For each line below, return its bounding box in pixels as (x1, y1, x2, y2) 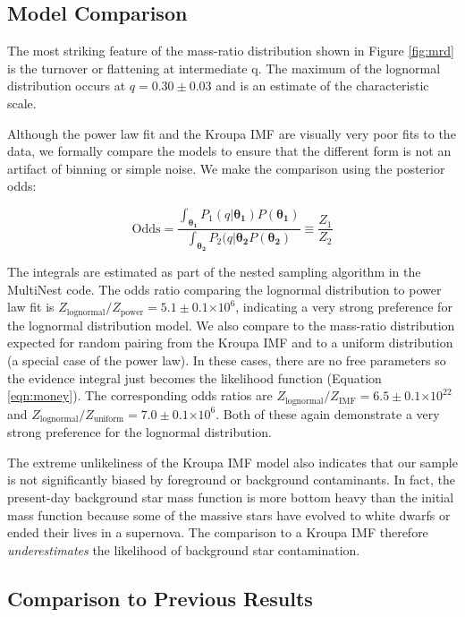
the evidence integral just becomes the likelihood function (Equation (7, 368, 382, 387)
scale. (7, 93, 37, 112)
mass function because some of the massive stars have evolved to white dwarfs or (7, 505, 451, 524)
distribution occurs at (7, 76, 126, 95)
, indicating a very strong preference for (235, 297, 452, 316)
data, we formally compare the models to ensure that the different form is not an (7, 141, 452, 160)
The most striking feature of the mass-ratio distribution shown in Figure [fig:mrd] (7, 41, 454, 60)
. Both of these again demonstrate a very (216, 404, 440, 423)
